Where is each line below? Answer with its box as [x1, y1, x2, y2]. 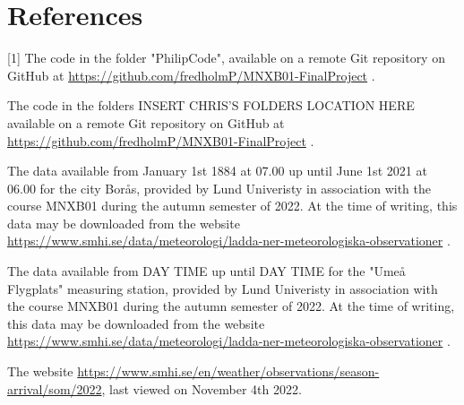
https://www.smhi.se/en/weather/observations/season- [77, 362, 380, 381]
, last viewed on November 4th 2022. [101, 379, 302, 398]
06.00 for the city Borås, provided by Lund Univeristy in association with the [7, 178, 431, 197]
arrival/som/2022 [7, 379, 102, 398]
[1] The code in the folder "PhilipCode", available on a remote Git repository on [7, 48, 445, 67]
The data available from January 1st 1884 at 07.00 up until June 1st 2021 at [7, 161, 427, 180]
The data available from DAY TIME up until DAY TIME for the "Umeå [7, 262, 406, 280]
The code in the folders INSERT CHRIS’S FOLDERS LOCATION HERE [7, 96, 415, 115]
